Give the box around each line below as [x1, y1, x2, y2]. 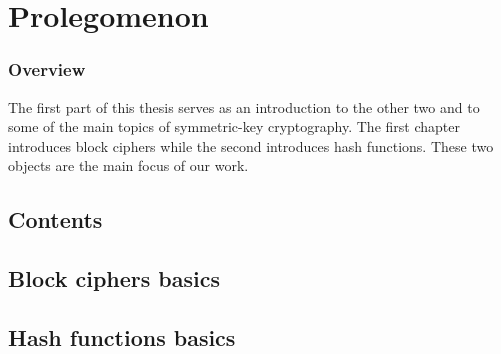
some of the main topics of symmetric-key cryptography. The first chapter [8, 116, 460, 137]
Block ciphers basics [8, 263, 220, 294]
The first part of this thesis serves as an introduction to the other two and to [8, 96, 480, 117]
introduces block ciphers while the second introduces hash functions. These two [8, 135, 494, 156]
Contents [8, 204, 103, 235]
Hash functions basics [8, 321, 236, 352]
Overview [8, 57, 86, 82]
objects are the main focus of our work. [8, 155, 249, 176]
